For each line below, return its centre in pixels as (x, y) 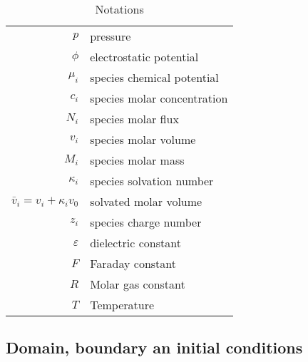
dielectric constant (135, 243)
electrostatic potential (144, 57)
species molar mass (137, 160)
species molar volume (143, 139)
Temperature (122, 305)
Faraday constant (133, 263)
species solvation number (152, 181)
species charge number (146, 222)
